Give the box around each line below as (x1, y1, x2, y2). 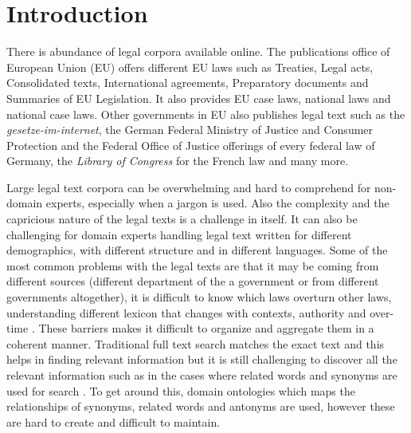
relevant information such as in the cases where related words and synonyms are (6, 367, 397, 383)
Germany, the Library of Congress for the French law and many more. (6, 152, 349, 169)
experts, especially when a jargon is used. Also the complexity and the (45, 195, 389, 211)
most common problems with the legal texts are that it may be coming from (6, 257, 379, 274)
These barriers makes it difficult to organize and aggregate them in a (38, 320, 374, 337)
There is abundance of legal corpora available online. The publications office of (6, 43, 390, 60)
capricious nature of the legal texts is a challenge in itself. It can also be (6, 211, 358, 227)
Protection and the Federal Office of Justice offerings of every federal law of (6, 136, 375, 153)
